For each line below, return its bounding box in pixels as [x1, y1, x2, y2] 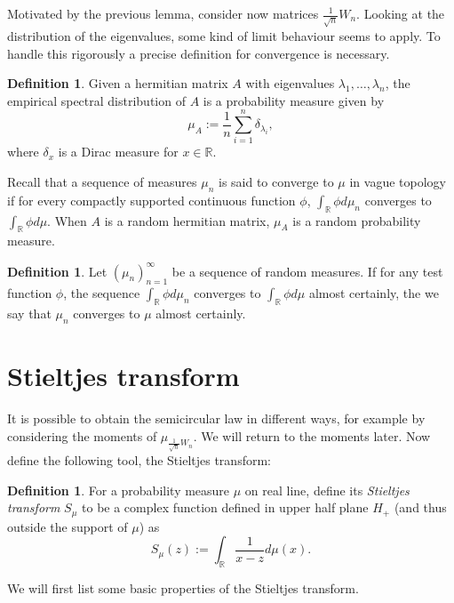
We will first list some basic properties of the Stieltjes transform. [7, 579, 359, 598]
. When [47, 211, 87, 229]
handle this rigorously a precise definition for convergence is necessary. [7, 44, 390, 62]
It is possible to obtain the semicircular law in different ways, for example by [7, 409, 426, 428]
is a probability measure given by [203, 91, 385, 109]
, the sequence [63, 284, 140, 302]
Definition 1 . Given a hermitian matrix [7, 74, 228, 92]
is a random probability [292, 211, 421, 229]
